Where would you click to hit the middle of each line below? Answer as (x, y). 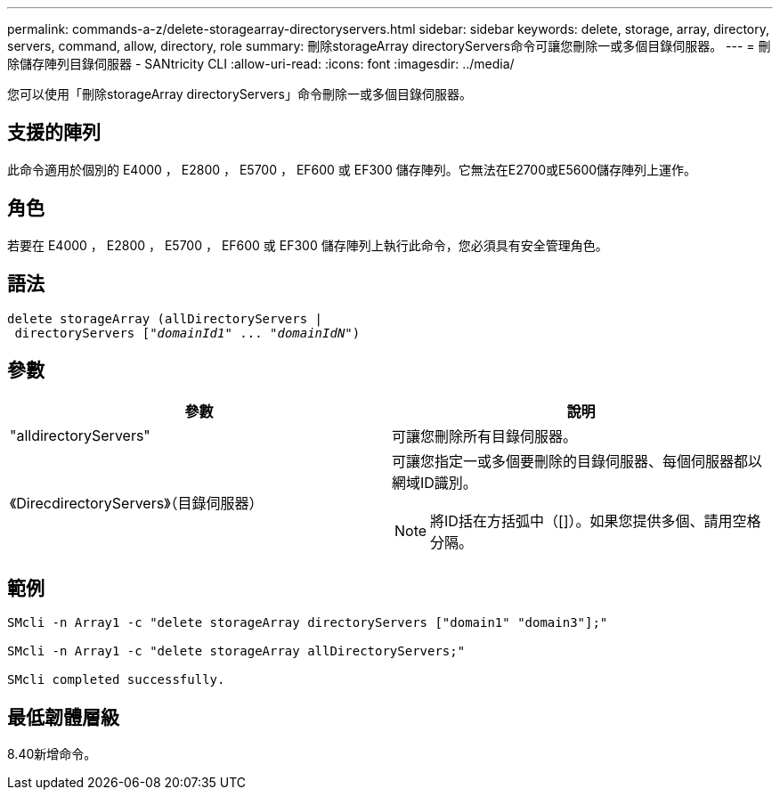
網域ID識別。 (435, 483)
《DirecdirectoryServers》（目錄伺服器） (137, 504)
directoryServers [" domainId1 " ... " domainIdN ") (187, 333)
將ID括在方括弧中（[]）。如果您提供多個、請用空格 (596, 521)
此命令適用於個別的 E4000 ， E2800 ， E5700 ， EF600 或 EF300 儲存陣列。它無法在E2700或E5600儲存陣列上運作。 (352, 169)
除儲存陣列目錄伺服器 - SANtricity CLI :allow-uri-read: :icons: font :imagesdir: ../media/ (261, 64)
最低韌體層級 (63, 717)
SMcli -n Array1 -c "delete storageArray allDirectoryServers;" (236, 651)
